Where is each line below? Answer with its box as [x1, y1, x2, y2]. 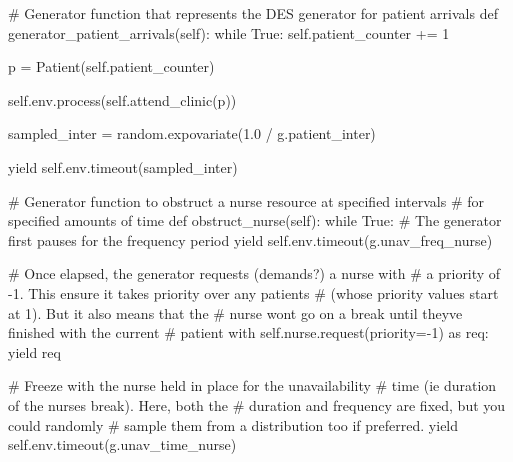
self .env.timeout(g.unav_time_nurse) [8, 434, 237, 455]
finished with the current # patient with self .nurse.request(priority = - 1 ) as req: [8, 322, 489, 343]
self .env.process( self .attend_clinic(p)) [8, 89, 237, 110]
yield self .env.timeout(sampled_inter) [8, 156, 238, 177]
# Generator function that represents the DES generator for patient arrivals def [8, 3, 498, 23]
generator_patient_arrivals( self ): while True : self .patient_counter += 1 [8, 22, 450, 43]
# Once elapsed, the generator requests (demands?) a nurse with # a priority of [8, 263, 501, 284]
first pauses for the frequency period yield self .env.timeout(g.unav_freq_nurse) [8, 229, 493, 250]
